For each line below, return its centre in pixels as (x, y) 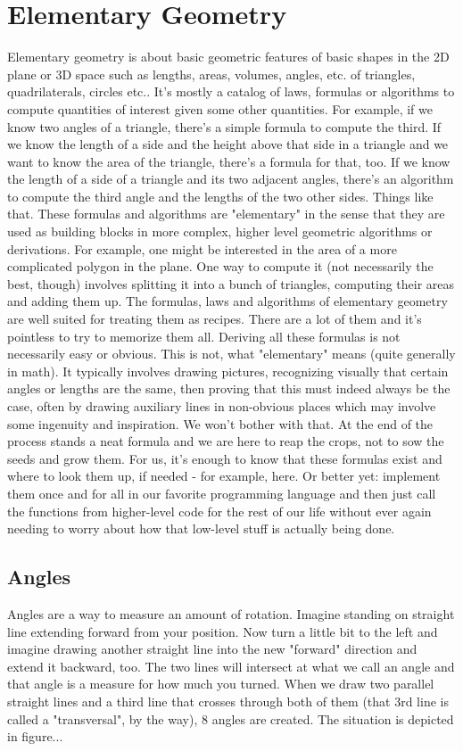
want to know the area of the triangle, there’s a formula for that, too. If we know (229, 161)
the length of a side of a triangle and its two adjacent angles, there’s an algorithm (231, 179)
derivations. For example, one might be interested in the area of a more (202, 248)
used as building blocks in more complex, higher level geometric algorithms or (220, 231)
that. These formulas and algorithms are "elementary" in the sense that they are (226, 214)
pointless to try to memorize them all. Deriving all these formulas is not (204, 336)
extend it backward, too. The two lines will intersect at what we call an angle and (231, 666)
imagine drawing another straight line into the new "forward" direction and (212, 649)
